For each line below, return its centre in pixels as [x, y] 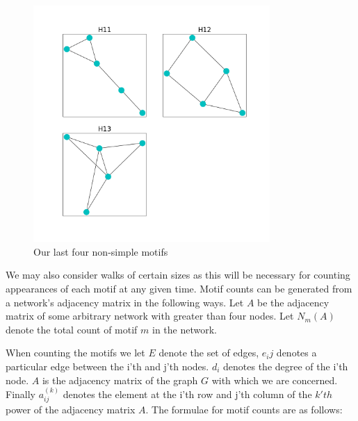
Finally [21, 394]
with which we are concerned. [275, 380]
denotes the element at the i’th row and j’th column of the [187, 394]
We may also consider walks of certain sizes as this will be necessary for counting [178, 275]
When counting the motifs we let [75, 353]
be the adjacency [293, 302]
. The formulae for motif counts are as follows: [244, 410]
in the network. [185, 329]
